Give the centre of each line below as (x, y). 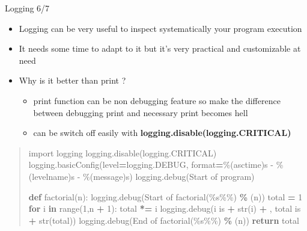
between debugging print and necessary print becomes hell (141, 112)
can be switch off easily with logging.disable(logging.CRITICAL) (162, 133)
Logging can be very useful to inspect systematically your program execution (160, 28)
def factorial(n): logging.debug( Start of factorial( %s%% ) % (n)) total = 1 (166, 196)
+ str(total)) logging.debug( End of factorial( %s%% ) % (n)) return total (164, 220)
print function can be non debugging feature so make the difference (157, 100)
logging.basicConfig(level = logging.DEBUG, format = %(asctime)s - (151, 165)
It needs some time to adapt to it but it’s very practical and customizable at (160, 48)
